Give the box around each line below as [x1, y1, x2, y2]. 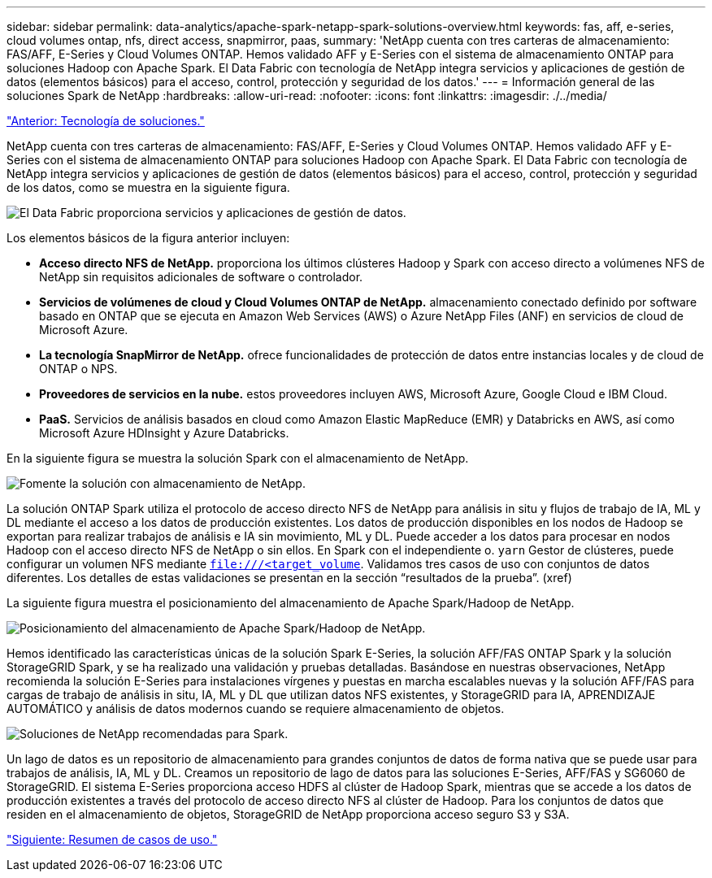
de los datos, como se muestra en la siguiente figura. [7, 180, 290, 194]
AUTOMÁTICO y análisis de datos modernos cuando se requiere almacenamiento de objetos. [7, 702, 505, 715]
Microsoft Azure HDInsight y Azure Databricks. [39, 426, 289, 440]
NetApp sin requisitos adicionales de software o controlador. [39, 270, 363, 284]
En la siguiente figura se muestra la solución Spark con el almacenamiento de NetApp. [7, 451, 469, 465]
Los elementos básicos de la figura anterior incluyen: [7, 231, 290, 245]
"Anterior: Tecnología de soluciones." [7, 114, 205, 128]
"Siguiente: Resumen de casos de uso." [7, 832, 218, 846]
